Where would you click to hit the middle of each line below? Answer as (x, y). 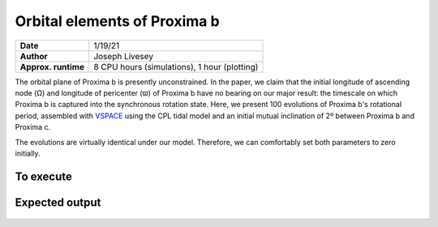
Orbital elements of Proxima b (117, 21)
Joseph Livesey (124, 56)
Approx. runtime (52, 66)
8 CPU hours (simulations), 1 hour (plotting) (176, 66)
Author (34, 56)
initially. (28, 153)
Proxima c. (33, 127)
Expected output (58, 202)
